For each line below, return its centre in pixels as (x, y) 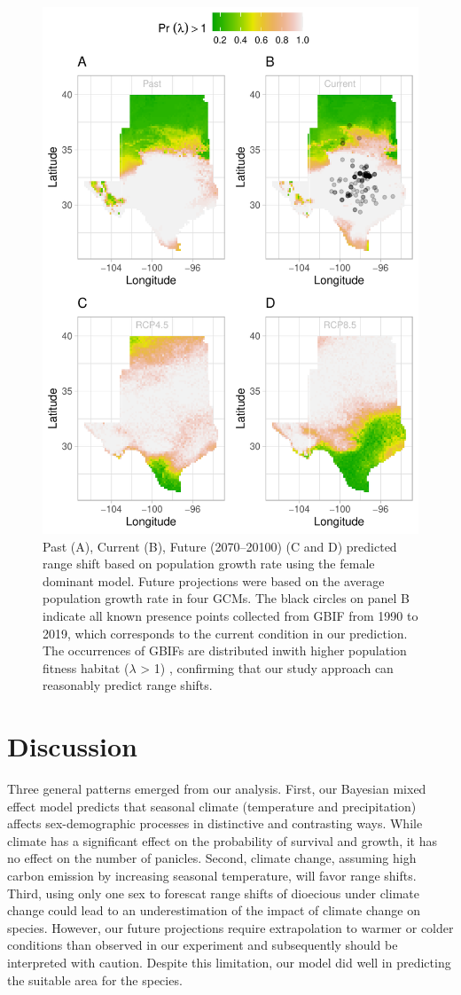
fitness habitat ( (86, 667)
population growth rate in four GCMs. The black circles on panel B (227, 598)
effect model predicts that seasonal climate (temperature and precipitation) (212, 806)
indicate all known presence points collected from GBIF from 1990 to (230, 615)
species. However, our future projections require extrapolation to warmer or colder (230, 927)
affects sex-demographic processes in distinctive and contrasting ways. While (215, 823)
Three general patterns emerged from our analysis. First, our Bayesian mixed (217, 788)
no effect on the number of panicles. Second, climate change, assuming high (212, 858)
